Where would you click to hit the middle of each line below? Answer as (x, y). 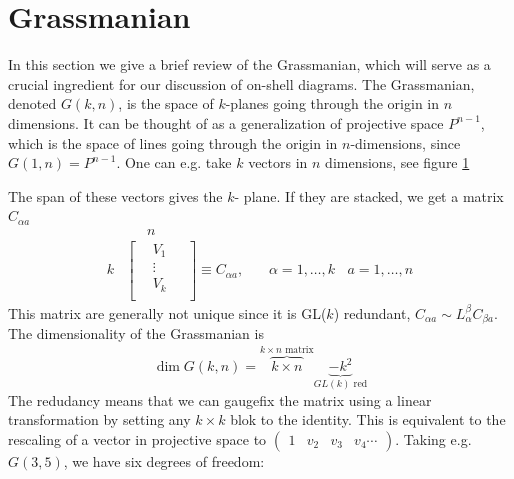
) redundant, (372, 312)
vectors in (278, 162)
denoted (32, 103)
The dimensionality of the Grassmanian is (136, 333)
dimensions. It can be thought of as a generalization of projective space (226, 122)
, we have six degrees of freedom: (164, 461)
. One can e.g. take (174, 162)
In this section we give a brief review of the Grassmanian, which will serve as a (249, 64)
